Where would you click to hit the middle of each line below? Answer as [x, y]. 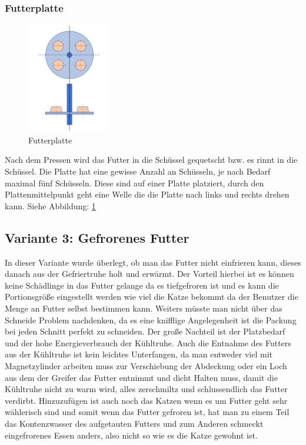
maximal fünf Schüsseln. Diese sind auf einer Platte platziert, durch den [134, 183]
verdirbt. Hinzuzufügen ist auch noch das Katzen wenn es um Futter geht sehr [146, 400]
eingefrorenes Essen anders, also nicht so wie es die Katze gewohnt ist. [131, 435]
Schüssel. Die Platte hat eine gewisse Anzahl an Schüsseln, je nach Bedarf [138, 171]
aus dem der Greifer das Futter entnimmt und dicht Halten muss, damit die [141, 377]
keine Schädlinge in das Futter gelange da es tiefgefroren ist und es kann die [142, 285]
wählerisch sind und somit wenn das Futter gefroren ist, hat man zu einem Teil [147, 412]
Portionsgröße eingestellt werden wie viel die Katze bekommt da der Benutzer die [152, 297]
